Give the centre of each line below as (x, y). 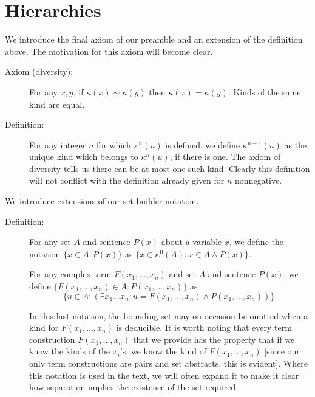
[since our (282, 351)
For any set (50, 242)
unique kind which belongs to (84, 157)
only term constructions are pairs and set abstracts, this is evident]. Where (168, 363)
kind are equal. (57, 104)
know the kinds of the (70, 351)
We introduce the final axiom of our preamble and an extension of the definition (154, 39)
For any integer (58, 144)
